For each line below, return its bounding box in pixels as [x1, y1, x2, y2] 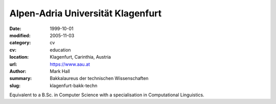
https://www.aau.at [50, 61, 90, 67]
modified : [9, 32, 31, 38]
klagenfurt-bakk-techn [50, 82, 98, 89]
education [50, 46, 71, 53]
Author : [9, 68, 27, 74]
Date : [9, 25, 21, 32]
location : [9, 54, 29, 60]
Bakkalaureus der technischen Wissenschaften [50, 75, 149, 82]
